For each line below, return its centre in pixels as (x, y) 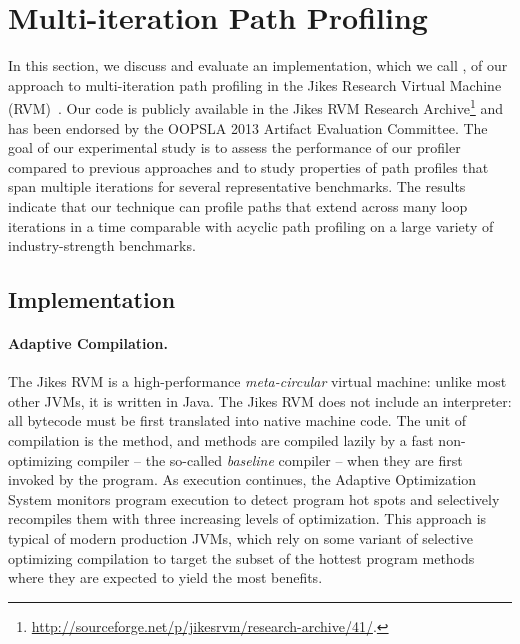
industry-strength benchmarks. (102, 245)
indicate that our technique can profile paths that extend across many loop (238, 205)
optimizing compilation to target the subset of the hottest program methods (241, 557)
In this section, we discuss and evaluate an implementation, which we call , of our (258, 65)
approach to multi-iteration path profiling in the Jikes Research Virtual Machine (255, 84)
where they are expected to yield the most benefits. (165, 577)
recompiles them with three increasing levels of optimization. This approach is (247, 518)
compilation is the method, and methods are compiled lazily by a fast (221, 440)
